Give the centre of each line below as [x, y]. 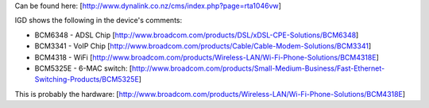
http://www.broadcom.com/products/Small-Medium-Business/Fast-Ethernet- [258, 68]
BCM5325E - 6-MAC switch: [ [83, 68]
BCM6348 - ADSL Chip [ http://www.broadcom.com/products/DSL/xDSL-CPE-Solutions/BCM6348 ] [197, 35]
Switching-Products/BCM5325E [87, 79]
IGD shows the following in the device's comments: [99, 21]
